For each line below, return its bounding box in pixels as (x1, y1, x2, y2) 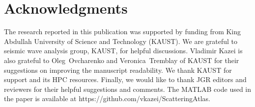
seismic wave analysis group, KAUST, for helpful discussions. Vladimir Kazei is (4, 45, 243, 56)
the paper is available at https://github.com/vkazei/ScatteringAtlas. (4, 93, 210, 104)
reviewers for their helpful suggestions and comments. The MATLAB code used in (4, 84, 252, 94)
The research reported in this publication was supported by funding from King (4, 26, 241, 37)
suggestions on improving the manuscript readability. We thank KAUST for (4, 64, 232, 75)
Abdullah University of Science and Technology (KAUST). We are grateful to (4, 36, 238, 46)
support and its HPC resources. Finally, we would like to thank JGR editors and (4, 74, 247, 85)
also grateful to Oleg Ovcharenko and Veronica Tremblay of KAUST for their (4, 55, 239, 65)
